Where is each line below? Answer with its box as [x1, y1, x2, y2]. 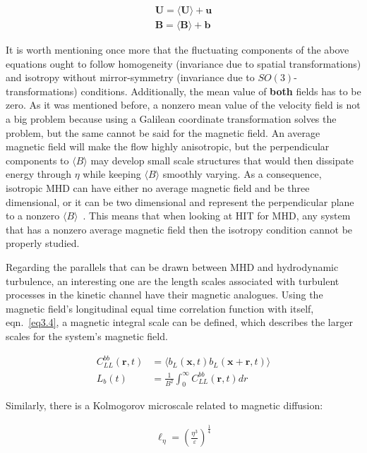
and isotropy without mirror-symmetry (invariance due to [6, 70, 255, 85]
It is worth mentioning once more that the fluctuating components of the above [6, 42, 349, 57]
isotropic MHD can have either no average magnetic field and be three [6, 181, 310, 195]
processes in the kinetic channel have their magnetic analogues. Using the [6, 287, 323, 302]
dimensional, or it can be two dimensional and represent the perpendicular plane [6, 194, 354, 209]
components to [6, 152, 69, 167]
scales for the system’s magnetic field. [6, 328, 168, 343]
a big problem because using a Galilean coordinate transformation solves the [6, 111, 337, 126]
